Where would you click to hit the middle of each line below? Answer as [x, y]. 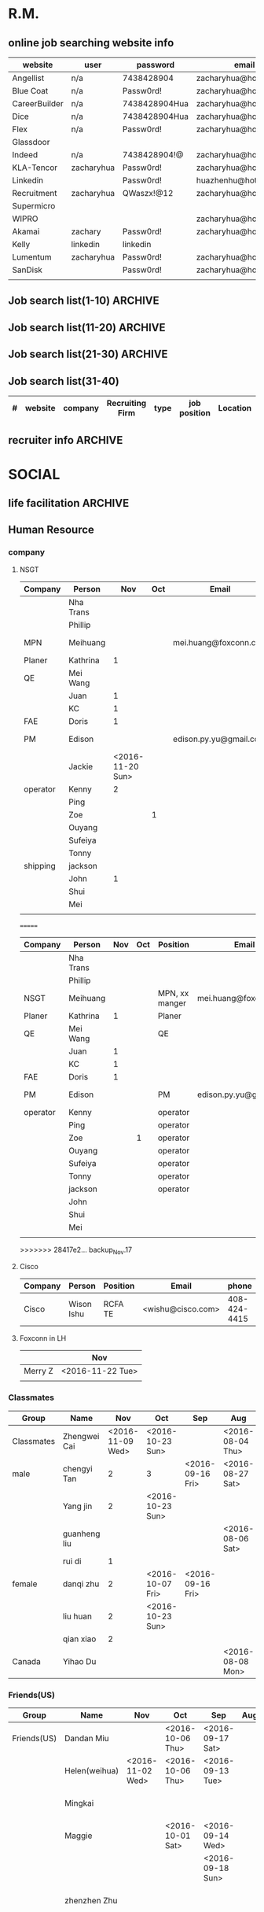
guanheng [81, 1534]
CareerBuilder [38, 103]
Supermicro [34, 206]
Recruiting [126, 403]
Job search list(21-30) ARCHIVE [88, 354]
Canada [26, 1661]
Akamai [26, 231]
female [25, 1584]
